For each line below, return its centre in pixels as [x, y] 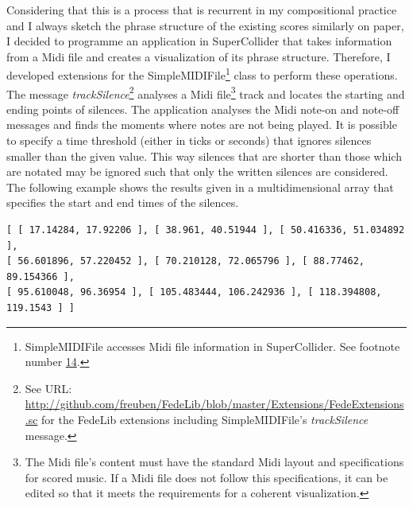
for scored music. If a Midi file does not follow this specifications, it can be [206, 477]
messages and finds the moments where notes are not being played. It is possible [202, 125]
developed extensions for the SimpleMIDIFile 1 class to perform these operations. [202, 74]
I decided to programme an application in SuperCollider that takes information [199, 41]
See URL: [48, 388]
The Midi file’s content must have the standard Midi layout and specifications [214, 462]
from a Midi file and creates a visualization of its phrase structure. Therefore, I [199, 56]
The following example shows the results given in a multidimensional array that [200, 187]
